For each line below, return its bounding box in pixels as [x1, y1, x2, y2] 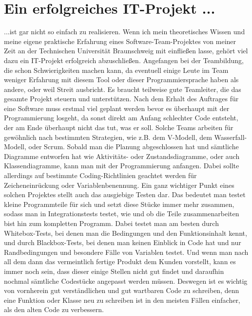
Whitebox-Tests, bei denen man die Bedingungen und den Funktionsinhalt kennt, [4, 227, 247, 238]
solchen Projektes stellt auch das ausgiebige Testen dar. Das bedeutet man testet [4, 189, 246, 200]
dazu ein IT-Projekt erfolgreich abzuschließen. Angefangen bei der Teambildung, [4, 55, 244, 65]
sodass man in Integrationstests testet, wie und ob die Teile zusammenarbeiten [4, 208, 239, 219]
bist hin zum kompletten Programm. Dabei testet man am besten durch [4, 218, 219, 228]
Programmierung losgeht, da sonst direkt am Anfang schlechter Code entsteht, [4, 113, 238, 123]
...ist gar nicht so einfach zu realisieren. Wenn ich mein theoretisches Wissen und [4, 26, 245, 37]
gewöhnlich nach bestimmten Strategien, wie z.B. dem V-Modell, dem [4, 132, 212, 142]
